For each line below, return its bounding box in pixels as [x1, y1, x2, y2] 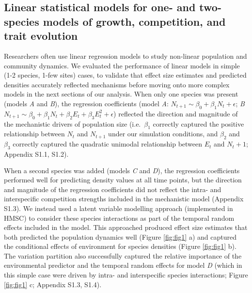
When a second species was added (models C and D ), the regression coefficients [4, 165, 240, 175]
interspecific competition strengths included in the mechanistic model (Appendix [4, 194, 244, 204]
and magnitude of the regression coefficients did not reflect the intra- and [4, 184, 221, 194]
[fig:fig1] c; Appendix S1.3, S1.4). [4, 279, 102, 289]
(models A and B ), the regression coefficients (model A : [4, 98, 169, 108]
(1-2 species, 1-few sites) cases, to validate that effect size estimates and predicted [4, 70, 247, 80]
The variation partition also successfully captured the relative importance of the [4, 250, 242, 260]
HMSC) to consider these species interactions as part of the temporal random [4, 212, 235, 223]
